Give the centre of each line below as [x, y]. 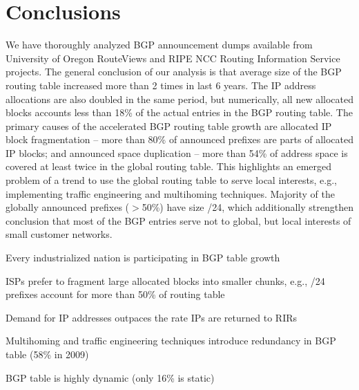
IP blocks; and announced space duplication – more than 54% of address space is [177, 152]
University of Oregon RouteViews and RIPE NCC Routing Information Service [173, 58]
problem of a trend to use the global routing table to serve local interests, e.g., [171, 180]
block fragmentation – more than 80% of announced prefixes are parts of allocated [179, 139]
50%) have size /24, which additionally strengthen [248, 207]
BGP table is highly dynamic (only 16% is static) [110, 377]
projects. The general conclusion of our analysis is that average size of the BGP [174, 72]
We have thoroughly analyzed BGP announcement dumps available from [159, 45]
